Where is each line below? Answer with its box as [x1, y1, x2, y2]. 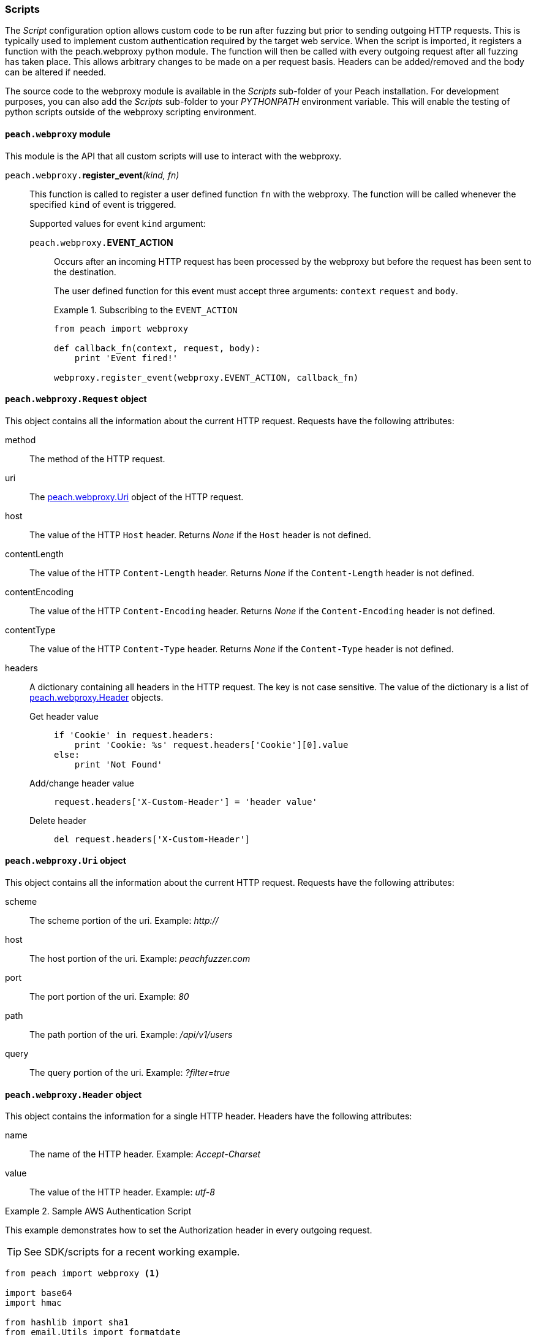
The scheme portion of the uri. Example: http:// [29, 915, 219, 926]
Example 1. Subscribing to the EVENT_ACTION [54, 304, 238, 315]
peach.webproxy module [5, 128, 111, 139]
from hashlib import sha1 [5, 1317, 129, 1328]
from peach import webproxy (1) [5, 1268, 160, 1279]
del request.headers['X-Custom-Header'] [54, 834, 251, 844]
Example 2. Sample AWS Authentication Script [5, 1206, 192, 1217]
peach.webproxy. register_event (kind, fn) [5, 169, 179, 180]
